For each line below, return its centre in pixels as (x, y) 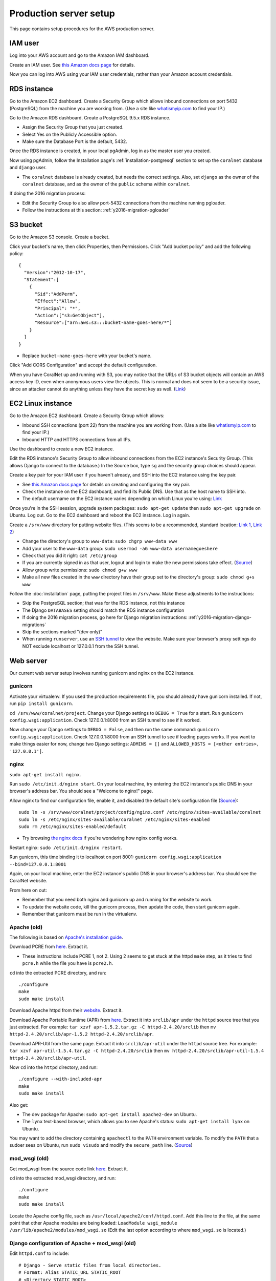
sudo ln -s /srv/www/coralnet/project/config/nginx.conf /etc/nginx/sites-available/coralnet (140, 812)
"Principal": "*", (57, 308)
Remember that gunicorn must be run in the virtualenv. (80, 914)
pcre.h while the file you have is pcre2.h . (68, 963)
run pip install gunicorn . (41, 704)
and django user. (28, 168)
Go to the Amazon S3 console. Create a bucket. (60, 237)
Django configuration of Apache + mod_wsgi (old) (73, 1244)
